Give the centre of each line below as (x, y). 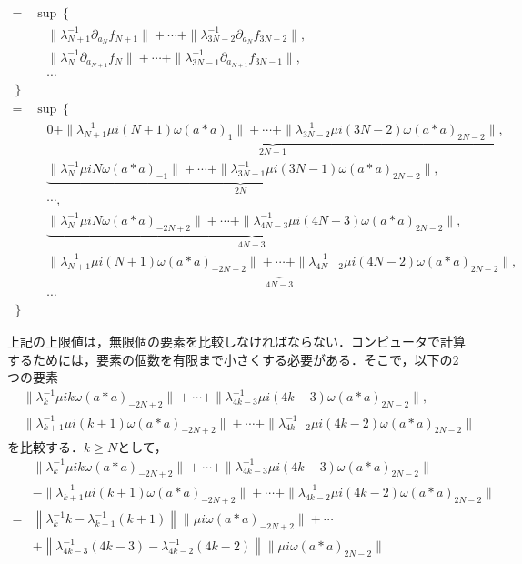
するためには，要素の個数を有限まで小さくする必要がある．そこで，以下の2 (233, 359)
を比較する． (45, 446)
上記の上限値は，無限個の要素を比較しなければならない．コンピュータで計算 (236, 342)
